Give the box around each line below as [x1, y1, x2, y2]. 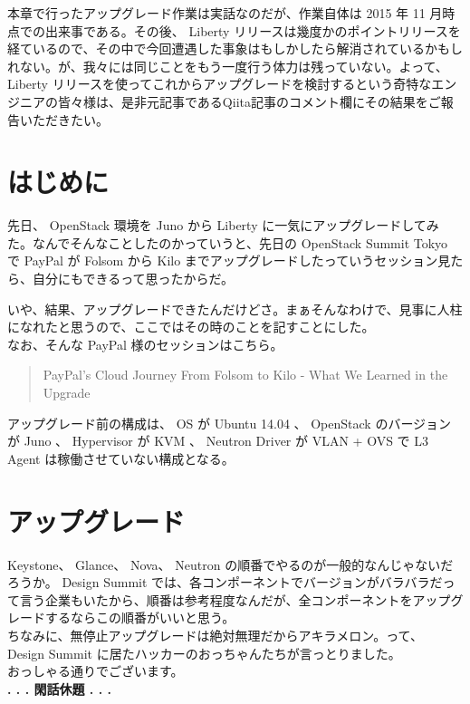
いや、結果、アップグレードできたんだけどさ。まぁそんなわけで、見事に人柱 [7, 299, 463, 318]
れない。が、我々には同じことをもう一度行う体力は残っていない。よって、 [7, 56, 448, 75]
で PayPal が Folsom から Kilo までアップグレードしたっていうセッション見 [7, 251, 451, 270]
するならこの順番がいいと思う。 [44, 608, 235, 627]
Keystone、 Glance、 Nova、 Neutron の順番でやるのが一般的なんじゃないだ [7, 555, 454, 574]
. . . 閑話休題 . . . [7, 679, 111, 698]
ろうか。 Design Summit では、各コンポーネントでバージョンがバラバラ [7, 573, 430, 592]
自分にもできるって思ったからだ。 [32, 269, 235, 288]
